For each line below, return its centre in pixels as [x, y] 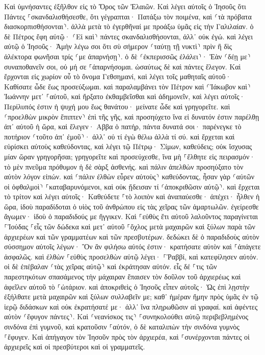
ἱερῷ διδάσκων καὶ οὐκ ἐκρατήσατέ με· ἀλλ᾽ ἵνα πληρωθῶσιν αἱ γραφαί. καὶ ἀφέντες [131, 306]
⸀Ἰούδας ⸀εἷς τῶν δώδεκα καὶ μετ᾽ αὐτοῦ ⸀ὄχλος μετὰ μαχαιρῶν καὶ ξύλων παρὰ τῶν [130, 227]
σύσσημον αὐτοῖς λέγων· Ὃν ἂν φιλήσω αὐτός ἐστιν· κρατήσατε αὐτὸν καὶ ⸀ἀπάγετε [132, 246]
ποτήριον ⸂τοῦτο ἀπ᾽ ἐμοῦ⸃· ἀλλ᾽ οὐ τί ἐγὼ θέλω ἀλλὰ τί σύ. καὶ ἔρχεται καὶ [120, 136]
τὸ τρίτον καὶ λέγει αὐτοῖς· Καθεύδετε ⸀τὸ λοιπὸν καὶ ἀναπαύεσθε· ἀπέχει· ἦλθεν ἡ [132, 196]
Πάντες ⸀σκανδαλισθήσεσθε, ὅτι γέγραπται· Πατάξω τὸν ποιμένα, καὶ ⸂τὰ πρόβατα [128, 16]
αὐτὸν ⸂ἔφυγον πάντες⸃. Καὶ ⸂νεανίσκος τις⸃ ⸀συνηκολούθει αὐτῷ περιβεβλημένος [126, 316]
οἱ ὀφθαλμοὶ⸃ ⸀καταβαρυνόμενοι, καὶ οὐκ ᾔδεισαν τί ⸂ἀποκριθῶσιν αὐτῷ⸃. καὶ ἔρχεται [132, 186]
